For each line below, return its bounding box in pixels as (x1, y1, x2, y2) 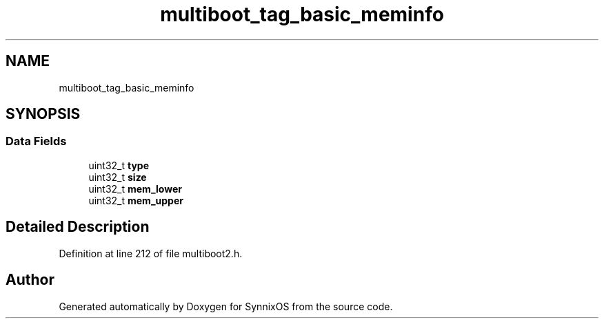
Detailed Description (6, 218, 150, 236)
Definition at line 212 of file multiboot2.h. (59, 247, 243, 259)
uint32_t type (88, 159, 150, 171)
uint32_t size (88, 171, 147, 183)
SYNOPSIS (6, 105, 81, 123)
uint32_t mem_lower (88, 182, 182, 195)
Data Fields (6, 134, 67, 149)
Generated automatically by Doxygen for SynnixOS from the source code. (59, 300, 393, 312)
